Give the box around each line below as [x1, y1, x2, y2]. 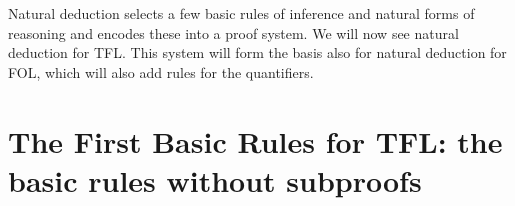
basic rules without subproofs [8, 159, 422, 200]
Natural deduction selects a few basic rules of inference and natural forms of [8, 3, 475, 23]
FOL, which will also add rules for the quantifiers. [8, 61, 314, 82]
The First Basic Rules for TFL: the [8, 120, 503, 161]
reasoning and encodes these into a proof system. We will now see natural [8, 22, 459, 43]
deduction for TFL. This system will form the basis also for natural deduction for [8, 42, 507, 63]
